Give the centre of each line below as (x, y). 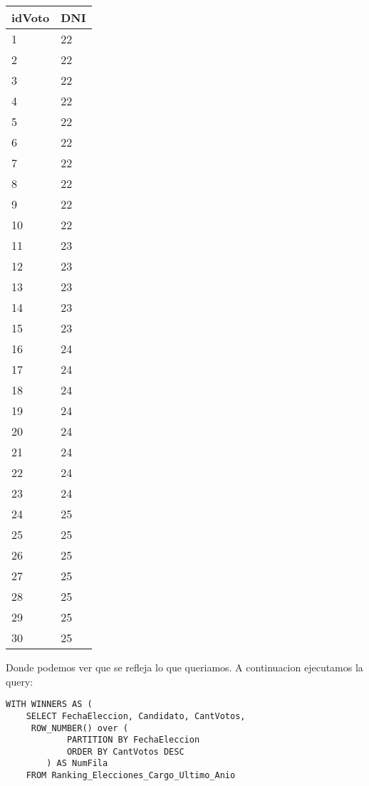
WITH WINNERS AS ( (49, 704)
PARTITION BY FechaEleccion (133, 740)
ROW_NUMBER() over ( (79, 728)
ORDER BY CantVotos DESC (125, 751)
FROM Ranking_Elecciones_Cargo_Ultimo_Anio (131, 776)
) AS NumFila (77, 764)
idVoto (31, 17)
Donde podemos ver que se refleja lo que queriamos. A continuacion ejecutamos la (184, 667)
